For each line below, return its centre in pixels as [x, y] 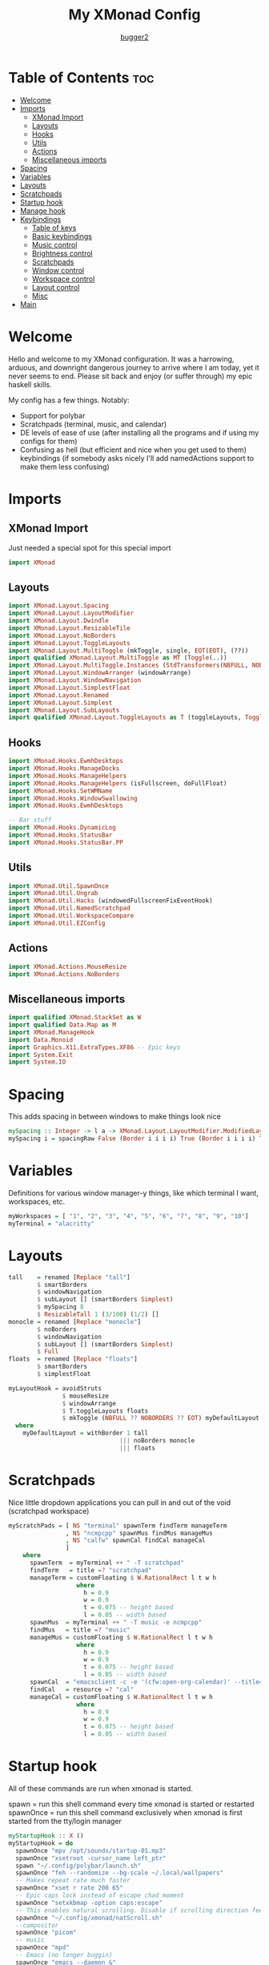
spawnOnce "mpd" [42, 1948]
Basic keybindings [62, 236]
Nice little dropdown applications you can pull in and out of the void [120, 1502]
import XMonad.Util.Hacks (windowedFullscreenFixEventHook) [111, 901]
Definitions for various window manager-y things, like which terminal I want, [133, 1192]
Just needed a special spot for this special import [90, 547]
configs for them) [48, 441]
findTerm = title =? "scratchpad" [90, 1570]
